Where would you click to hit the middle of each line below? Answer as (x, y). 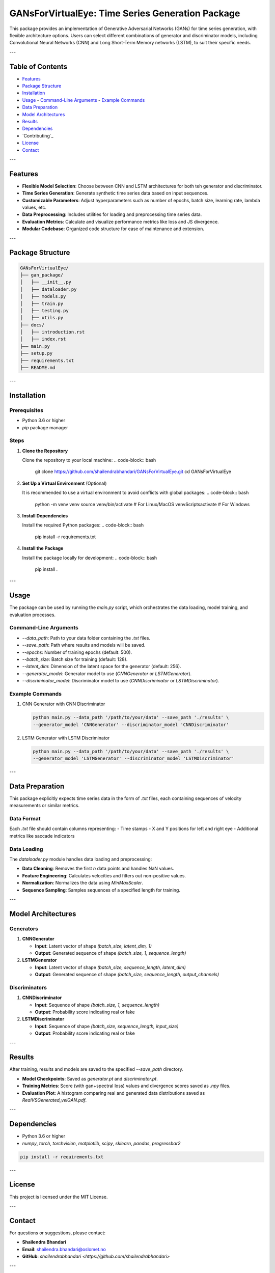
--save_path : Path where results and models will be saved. (84, 645)
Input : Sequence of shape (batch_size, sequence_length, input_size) (107, 1026)
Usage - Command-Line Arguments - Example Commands (84, 100)
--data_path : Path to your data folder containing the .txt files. (86, 638)
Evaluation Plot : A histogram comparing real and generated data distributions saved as (114, 1093)
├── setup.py (36, 353)
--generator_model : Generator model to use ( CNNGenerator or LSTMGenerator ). (107, 673)
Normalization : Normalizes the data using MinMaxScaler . (83, 883)
